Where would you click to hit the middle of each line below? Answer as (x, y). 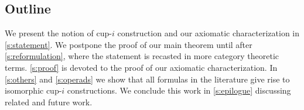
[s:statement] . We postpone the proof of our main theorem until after (129, 44)
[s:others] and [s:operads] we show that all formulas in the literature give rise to (147, 79)
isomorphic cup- (33, 90)
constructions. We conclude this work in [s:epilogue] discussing (179, 90)
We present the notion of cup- (58, 33)
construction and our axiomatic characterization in (209, 33)
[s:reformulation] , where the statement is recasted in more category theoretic (142, 56)
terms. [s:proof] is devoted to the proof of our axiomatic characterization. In (141, 67)
